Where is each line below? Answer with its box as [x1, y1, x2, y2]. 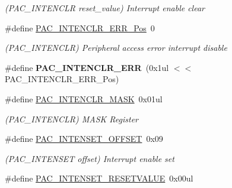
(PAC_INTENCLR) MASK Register [5, 112, 139, 125]
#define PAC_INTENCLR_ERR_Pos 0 [5, 21, 155, 34]
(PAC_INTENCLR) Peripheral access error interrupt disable [5, 41, 227, 54]
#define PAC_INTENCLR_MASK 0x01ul [5, 92, 163, 105]
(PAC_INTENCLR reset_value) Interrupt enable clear [5, 2, 205, 14]
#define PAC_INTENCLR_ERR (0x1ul [5, 61, 169, 73]
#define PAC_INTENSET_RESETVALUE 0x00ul [5, 172, 193, 184]
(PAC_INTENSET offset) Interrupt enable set [5, 152, 174, 164]
